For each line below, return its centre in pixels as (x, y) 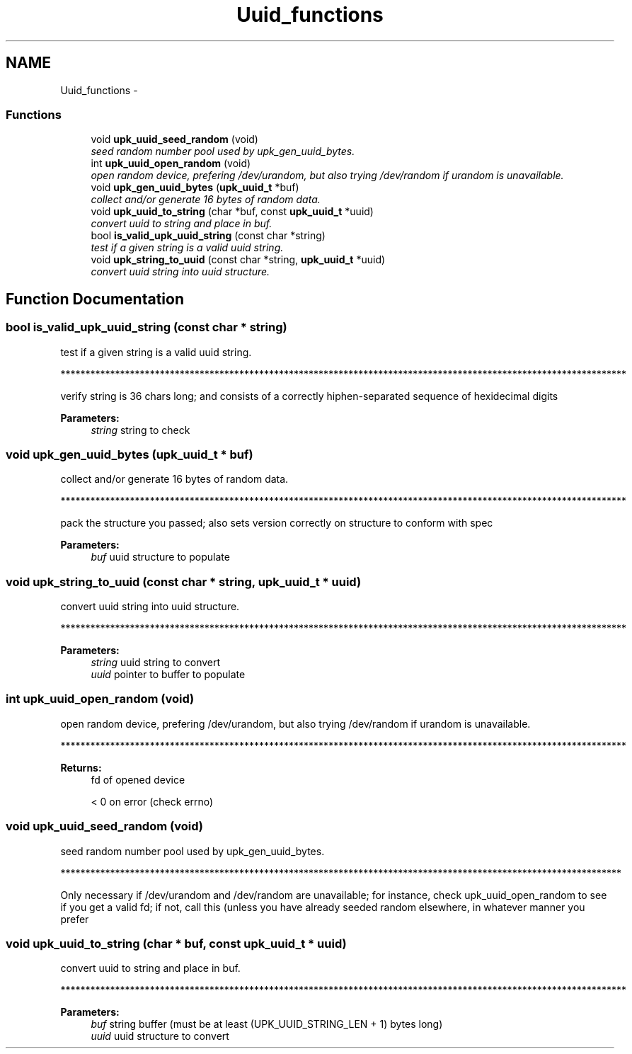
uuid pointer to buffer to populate (168, 675)
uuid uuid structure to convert (160, 1036)
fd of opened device (138, 779)
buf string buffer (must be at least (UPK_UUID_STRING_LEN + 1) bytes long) (267, 1024)
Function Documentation (95, 299)
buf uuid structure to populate (160, 557)
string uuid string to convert (156, 663)
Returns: (81, 767)
